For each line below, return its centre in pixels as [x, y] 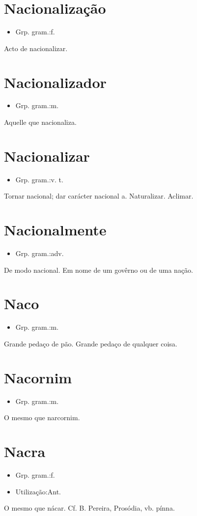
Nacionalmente [55, 230]
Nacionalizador [55, 82]
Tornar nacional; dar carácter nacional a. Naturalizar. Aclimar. [99, 196]
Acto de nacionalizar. [36, 48]
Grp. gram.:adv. [40, 253]
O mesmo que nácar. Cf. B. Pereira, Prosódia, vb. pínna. [89, 508]
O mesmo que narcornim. [42, 417]
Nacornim [38, 377]
